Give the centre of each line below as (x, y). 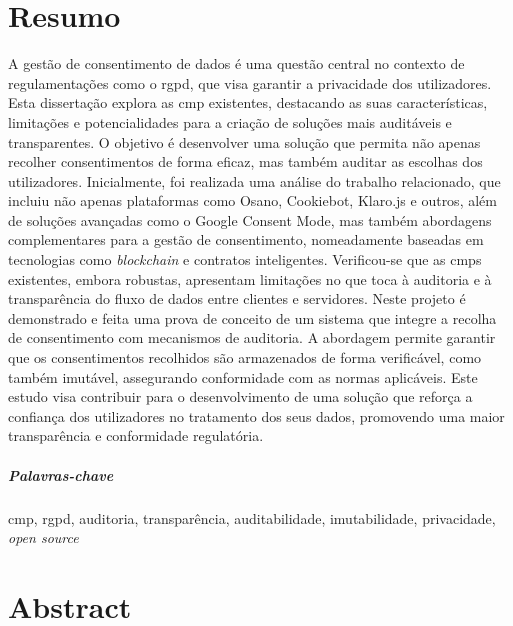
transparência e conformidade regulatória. (136, 435)
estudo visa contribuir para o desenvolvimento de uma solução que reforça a (240, 396)
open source (43, 537)
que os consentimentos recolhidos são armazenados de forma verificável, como (245, 357)
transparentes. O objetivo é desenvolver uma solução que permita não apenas (244, 141)
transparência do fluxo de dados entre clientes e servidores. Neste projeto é (237, 298)
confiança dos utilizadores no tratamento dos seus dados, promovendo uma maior (256, 415)
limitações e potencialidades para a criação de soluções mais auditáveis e (230, 121)
